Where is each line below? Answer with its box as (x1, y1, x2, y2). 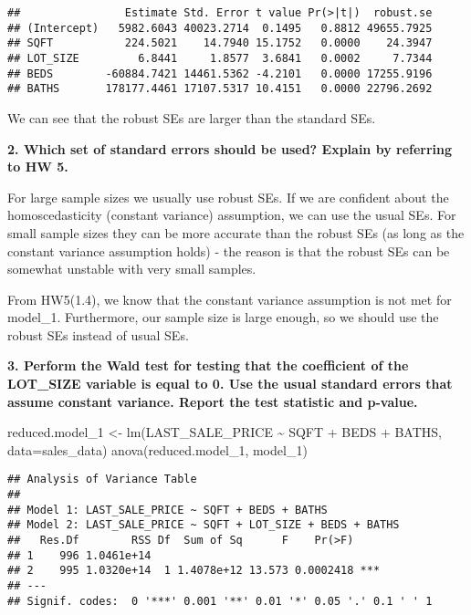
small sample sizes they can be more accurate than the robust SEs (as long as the (7, 223, 465, 242)
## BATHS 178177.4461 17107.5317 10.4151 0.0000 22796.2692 (7, 82, 433, 96)
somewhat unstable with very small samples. (7, 259, 256, 278)
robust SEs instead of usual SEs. (7, 325, 189, 344)
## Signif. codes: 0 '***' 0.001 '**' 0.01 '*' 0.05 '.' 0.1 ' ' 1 (7, 594, 433, 608)
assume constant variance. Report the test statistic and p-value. (7, 391, 418, 411)
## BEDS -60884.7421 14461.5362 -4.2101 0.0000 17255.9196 (7, 67, 433, 80)
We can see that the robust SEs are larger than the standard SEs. (7, 108, 376, 127)
